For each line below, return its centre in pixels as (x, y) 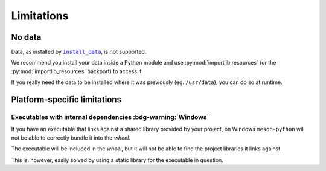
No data (26, 37)
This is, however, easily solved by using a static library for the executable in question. (117, 160)
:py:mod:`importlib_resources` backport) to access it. (77, 71)
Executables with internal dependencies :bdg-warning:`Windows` (110, 117)
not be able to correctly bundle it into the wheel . (71, 137)
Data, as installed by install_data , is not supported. (79, 52)
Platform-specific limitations (66, 100)
